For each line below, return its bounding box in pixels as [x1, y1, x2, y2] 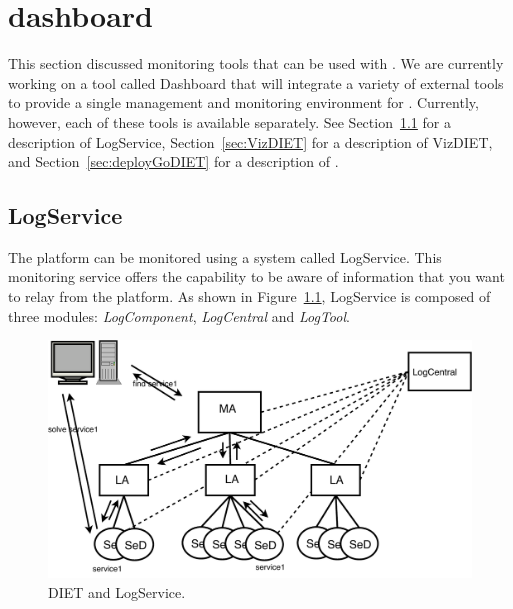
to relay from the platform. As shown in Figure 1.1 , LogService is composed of [8, 286, 491, 307]
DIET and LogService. [48, 581, 186, 602]
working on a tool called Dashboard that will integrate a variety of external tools [8, 72, 504, 93]
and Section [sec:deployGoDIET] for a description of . [8, 151, 339, 172]
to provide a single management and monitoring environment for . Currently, [8, 92, 479, 113]
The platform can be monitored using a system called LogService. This [8, 246, 442, 267]
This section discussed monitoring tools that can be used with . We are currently [8, 53, 504, 74]
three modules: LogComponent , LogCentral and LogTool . [8, 305, 350, 326]
